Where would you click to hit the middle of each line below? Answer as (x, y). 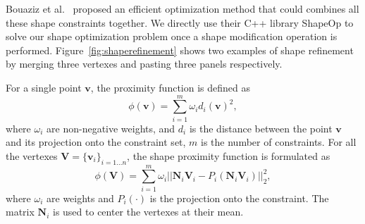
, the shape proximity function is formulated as (229, 155)
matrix (20, 212)
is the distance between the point (261, 128)
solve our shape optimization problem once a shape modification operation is (172, 36)
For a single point (44, 87)
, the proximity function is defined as (170, 87)
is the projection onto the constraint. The (239, 198)
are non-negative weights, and (111, 128)
